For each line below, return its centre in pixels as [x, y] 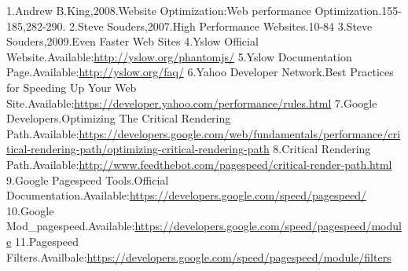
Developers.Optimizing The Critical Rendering [119, 118]
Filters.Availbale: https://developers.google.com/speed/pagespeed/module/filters [199, 256]
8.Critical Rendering [322, 149]
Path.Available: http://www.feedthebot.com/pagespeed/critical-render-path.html [199, 164]
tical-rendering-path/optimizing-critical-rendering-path [138, 149]
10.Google [30, 210]
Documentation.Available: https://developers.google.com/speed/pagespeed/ [186, 195]
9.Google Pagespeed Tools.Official [88, 179]
